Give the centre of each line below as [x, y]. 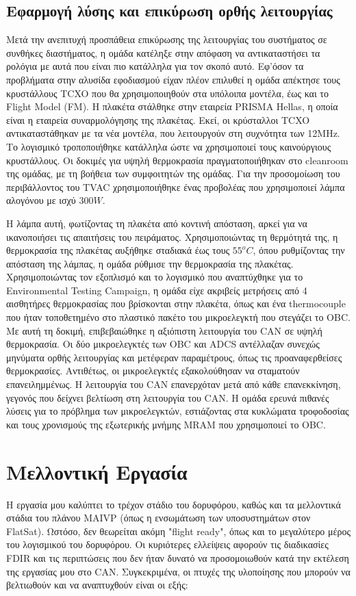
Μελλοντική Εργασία [97, 471]
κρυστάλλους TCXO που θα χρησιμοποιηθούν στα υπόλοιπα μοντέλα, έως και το [167, 93]
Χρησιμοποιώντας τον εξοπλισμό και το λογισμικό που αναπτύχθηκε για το [155, 277]
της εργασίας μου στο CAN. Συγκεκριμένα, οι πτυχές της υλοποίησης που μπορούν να [178, 571]
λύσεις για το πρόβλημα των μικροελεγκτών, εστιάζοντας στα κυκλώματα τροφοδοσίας [178, 411]
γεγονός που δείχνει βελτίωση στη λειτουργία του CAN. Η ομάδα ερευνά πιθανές [168, 397]
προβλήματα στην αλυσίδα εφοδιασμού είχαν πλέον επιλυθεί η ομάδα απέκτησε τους [173, 79]
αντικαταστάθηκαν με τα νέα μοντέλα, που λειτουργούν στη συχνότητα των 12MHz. [173, 133]
